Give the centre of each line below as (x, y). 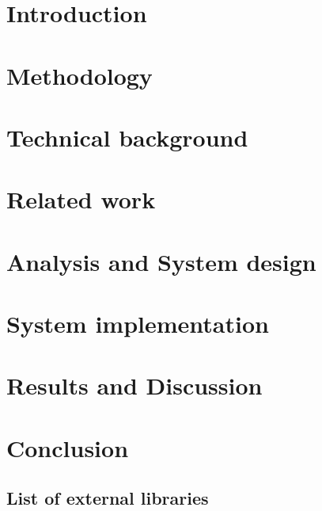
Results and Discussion (134, 385)
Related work (81, 199)
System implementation (138, 324)
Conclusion (68, 447)
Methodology (80, 75)
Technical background (127, 137)
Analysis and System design (161, 261)
